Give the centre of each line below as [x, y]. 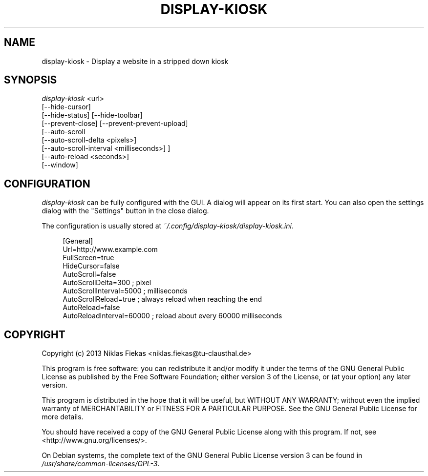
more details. [63, 417]
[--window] [60, 165]
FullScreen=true [88, 258]
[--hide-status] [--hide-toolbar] [92, 115]
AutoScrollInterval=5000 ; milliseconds [125, 291]
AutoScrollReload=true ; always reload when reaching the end [162, 299]
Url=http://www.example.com [110, 249]
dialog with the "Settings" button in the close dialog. [125, 211]
